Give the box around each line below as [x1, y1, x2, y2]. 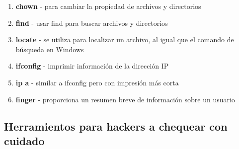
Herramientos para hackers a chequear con [4, 118, 228, 134]
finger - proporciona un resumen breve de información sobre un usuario [15, 94, 235, 104]
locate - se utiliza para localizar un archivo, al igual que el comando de [15, 34, 234, 45]
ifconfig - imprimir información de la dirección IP [15, 61, 169, 71]
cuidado [4, 133, 45, 148]
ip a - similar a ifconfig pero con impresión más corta [15, 77, 179, 87]
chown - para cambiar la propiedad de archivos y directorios [15, 1, 201, 11]
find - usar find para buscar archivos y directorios [15, 17, 168, 28]
